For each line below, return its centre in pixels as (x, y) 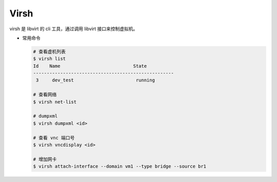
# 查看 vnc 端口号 (54, 138)
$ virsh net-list (55, 102)
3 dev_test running (95, 80)
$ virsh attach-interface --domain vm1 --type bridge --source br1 (120, 166)
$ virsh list (50, 59)
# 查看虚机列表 (50, 52)
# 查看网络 (45, 95)
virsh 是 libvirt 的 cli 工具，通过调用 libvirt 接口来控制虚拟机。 (74, 29)
